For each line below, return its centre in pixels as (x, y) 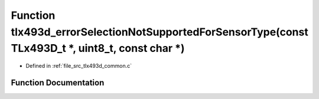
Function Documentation (58, 82)
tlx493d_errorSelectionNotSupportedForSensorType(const (159, 32)
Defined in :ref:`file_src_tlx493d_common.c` (79, 66)
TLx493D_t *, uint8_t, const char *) (98, 49)
